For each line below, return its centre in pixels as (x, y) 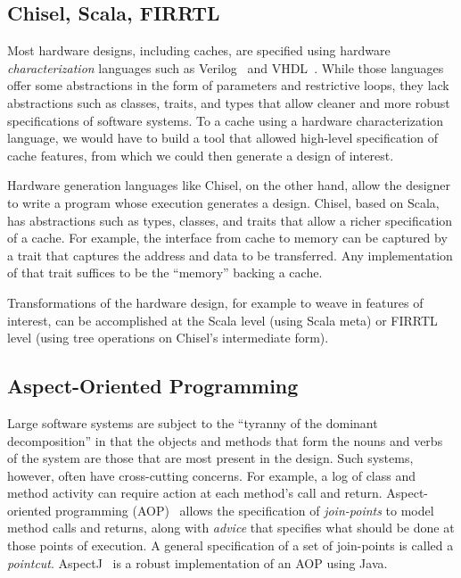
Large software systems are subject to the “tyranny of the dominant (193, 422)
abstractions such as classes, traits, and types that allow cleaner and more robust (229, 102)
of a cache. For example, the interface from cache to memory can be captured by (227, 238)
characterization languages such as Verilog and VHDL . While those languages (226, 67)
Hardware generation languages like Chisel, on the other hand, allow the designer (229, 185)
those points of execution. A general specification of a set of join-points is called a (230, 545)
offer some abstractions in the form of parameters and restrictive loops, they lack (228, 85)
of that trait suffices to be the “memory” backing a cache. (165, 272)
